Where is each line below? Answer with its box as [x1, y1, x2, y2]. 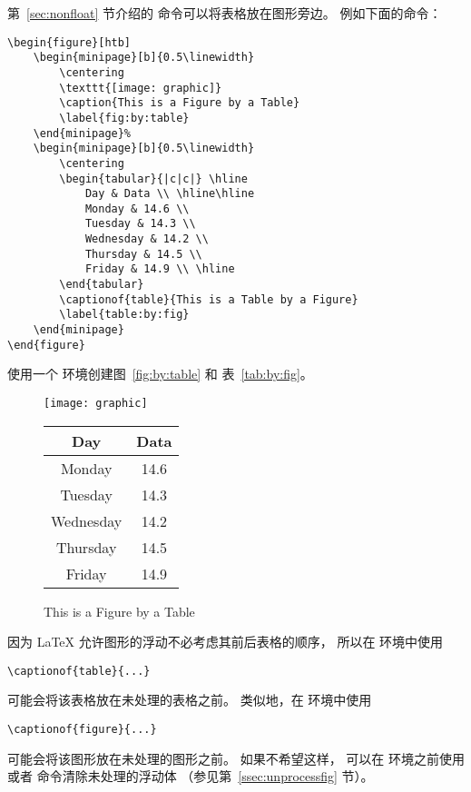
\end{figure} [7, 338, 85, 351]
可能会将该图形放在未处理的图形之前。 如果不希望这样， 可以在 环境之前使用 [7, 748, 465, 767]
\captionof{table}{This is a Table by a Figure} [59, 292, 358, 306]
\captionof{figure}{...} [7, 723, 157, 737]
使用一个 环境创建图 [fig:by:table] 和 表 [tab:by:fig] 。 [7, 364, 313, 383]
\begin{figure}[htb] [7, 35, 132, 49]
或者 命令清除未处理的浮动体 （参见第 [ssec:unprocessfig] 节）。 [7, 767, 374, 786]
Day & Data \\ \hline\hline [84, 187, 255, 201]
